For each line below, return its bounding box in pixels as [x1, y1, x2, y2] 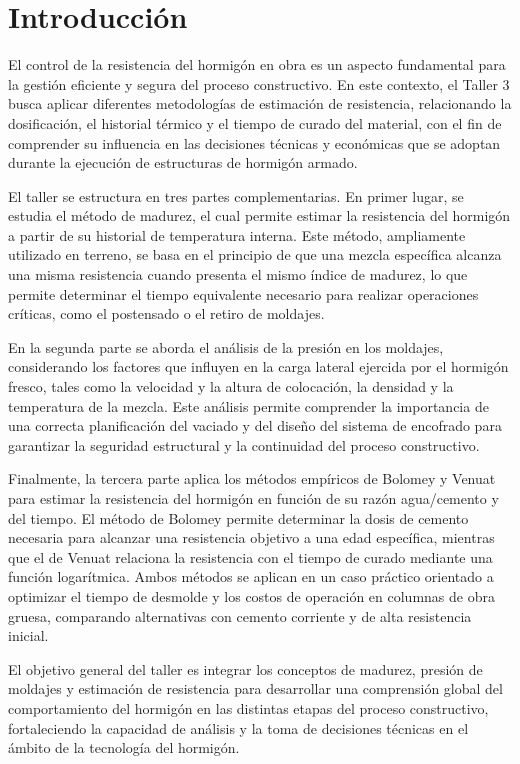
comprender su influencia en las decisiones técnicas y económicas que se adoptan [8, 132, 501, 153]
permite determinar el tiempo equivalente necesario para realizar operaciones [8, 283, 479, 304]
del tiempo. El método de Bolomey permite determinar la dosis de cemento [8, 507, 469, 528]
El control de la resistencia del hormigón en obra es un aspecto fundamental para [8, 54, 506, 75]
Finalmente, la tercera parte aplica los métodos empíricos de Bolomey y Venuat [8, 468, 496, 489]
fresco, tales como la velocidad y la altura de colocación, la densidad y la [8, 376, 454, 397]
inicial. [8, 625, 49, 646]
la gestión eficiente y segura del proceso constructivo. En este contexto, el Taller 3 [8, 73, 510, 94]
